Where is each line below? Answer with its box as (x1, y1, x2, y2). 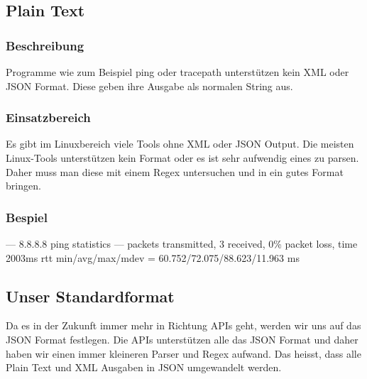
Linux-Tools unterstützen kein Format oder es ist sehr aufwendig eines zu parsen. (6, 150, 359, 165)
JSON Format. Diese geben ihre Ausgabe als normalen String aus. (6, 78, 293, 93)
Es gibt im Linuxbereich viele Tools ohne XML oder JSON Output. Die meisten (6, 136, 354, 151)
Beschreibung (6, 36, 84, 54)
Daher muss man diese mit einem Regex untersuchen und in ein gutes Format (6, 164, 344, 179)
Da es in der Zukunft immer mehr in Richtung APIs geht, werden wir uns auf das (6, 318, 361, 333)
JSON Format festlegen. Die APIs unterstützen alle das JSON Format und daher (6, 331, 358, 346)
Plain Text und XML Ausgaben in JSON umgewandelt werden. (6, 360, 282, 375)
